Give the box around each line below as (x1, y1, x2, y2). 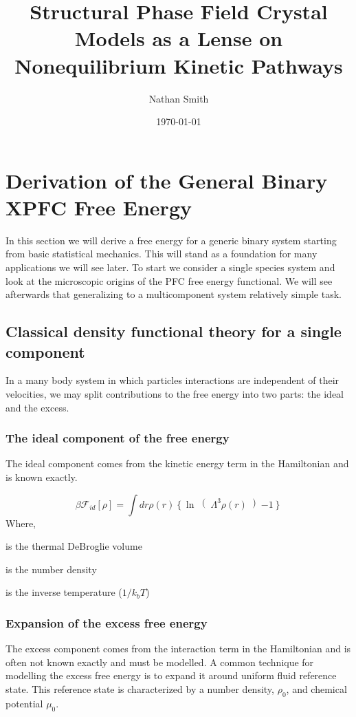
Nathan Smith (148, 91, 209, 105)
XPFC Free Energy (5, 193, 192, 221)
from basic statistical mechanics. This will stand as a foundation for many (5, 246, 318, 261)
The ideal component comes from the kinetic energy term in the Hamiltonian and (5, 456, 349, 471)
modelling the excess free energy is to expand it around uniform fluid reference (5, 668, 337, 683)
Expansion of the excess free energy (5, 614, 208, 631)
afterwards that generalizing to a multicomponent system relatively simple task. (5, 287, 342, 301)
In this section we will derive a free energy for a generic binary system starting (5, 233, 337, 247)
